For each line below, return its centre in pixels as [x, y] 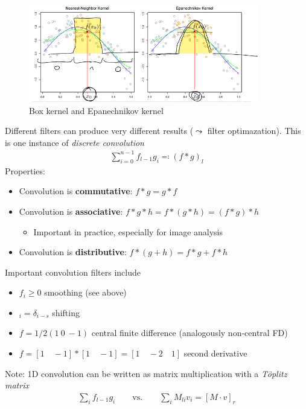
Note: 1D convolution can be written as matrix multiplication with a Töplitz [146, 373]
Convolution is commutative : [76, 191]
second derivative [215, 353]
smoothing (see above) [85, 292]
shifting [66, 312]
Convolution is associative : [71, 211]
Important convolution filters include [73, 272]
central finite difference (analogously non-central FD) [190, 333]
